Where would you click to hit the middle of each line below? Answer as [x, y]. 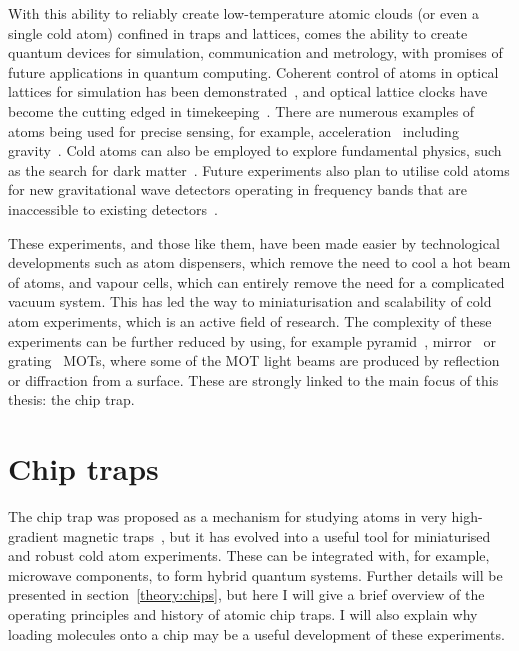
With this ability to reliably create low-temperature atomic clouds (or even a [243, 13]
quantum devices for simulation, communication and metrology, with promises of [255, 52]
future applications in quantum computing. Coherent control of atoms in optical [253, 71]
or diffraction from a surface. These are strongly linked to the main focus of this [253, 379]
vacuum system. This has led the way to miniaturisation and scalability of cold [250, 301]
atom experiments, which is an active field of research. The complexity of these [250, 320]
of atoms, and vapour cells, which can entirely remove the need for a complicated [256, 281]
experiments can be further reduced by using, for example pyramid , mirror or [252, 340]
